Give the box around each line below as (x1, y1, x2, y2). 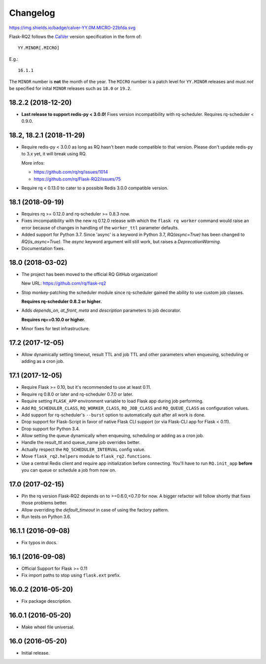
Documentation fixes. (21, 245, 65, 251)
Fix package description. (21, 598, 72, 604)
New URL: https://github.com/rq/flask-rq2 (21, 280, 106, 286)
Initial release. (21, 650, 50, 656)
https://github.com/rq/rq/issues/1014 (33, 169, 108, 175)
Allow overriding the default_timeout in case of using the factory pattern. (21, 507, 169, 513)
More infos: (21, 160, 45, 166)
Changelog (9, 7, 55, 18)
